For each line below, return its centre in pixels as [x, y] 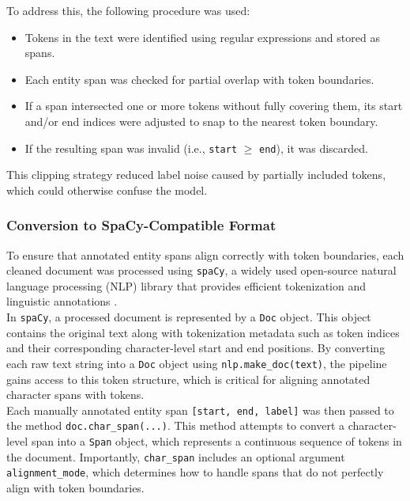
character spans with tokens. [75, 395]
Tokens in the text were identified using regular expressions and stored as [202, 37]
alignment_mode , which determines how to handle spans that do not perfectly [195, 472]
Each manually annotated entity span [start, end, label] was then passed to [200, 410]
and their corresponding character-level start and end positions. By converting [196, 348]
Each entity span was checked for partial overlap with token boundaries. [199, 79]
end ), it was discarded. [314, 148]
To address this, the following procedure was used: [128, 10]
